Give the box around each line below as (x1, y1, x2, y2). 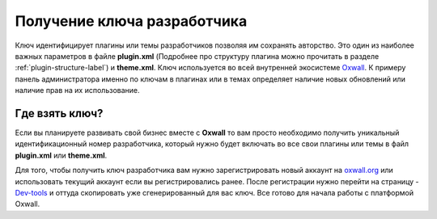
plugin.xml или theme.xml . (15, 150, 108, 160)
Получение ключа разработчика (15, 12, 248, 30)
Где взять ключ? (15, 106, 104, 120)
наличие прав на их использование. (15, 86, 141, 95)
